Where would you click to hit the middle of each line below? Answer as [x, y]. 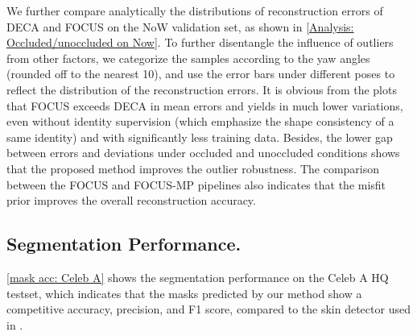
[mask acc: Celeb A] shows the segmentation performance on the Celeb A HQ [198, 277]
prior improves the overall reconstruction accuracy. [131, 200]
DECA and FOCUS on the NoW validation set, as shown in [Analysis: [180, 26]
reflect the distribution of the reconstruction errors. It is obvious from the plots [202, 89]
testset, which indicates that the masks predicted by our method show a [184, 293]
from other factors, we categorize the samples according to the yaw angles [188, 58]
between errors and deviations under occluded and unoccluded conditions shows [203, 153]
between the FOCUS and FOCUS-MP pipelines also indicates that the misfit [196, 184]
